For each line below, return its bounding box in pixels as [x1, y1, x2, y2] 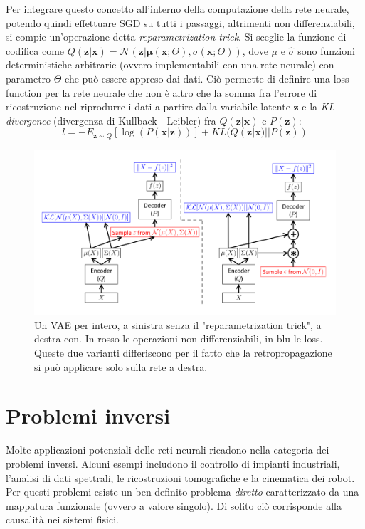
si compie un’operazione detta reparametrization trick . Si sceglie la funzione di [6, 29, 347, 44]
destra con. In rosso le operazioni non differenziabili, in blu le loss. [34, 331, 323, 346]
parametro [6, 70, 51, 85]
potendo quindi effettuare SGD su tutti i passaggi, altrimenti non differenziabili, [6, 15, 355, 30]
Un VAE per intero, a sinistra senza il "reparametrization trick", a [34, 317, 322, 332]
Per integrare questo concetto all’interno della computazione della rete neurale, [6, 1, 349, 16]
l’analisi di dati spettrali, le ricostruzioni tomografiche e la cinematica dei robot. [6, 470, 355, 485]
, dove [242, 43, 268, 58]
